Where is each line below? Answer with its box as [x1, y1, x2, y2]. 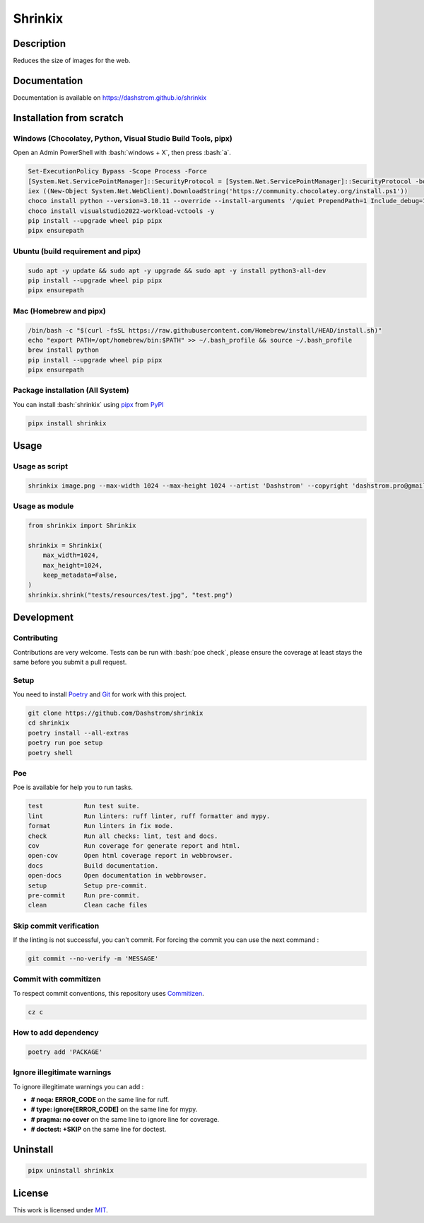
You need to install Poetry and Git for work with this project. [13, 690, 187, 699]
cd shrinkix [28, 719, 70, 727]
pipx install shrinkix [28, 419, 107, 427]
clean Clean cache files [28, 901, 148, 909]
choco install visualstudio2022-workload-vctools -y [28, 207, 215, 215]
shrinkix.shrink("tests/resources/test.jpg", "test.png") [28, 591, 233, 599]
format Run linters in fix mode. [28, 822, 174, 830]
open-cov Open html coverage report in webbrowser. [28, 851, 233, 860]
